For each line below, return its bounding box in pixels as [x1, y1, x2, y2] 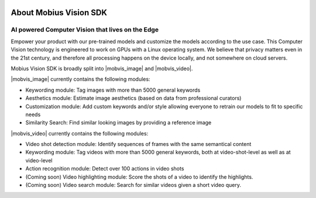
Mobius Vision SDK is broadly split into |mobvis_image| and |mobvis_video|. [11, 65, 193, 72]
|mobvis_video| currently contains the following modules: [11, 130, 149, 137]
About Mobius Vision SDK [11, 8, 108, 18]
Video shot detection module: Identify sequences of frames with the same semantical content [25, 141, 252, 148]
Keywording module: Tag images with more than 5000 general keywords [25, 86, 201, 93]
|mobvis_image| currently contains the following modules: [11, 76, 150, 83]
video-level [25, 157, 53, 164]
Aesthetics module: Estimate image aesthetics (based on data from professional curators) [25, 95, 242, 102]
